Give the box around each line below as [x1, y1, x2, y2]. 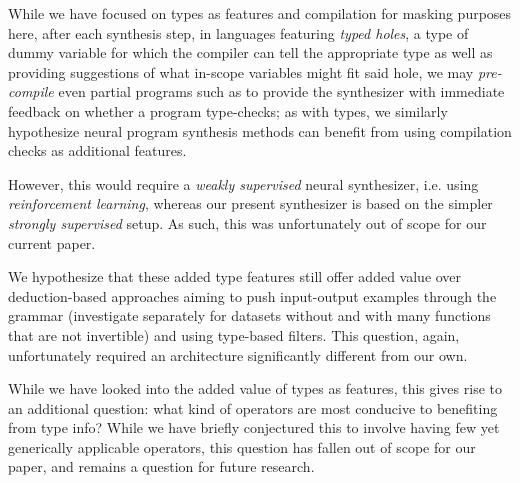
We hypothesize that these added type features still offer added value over [8, 266, 462, 287]
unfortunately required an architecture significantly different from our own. [8, 344, 468, 365]
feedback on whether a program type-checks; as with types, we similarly [8, 100, 448, 121]
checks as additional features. [8, 140, 187, 161]
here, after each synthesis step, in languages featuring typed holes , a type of [8, 22, 469, 43]
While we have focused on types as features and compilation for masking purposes [8, 3, 512, 23]
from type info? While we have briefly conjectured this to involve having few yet [8, 417, 500, 438]
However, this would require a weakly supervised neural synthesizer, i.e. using [8, 173, 479, 194]
